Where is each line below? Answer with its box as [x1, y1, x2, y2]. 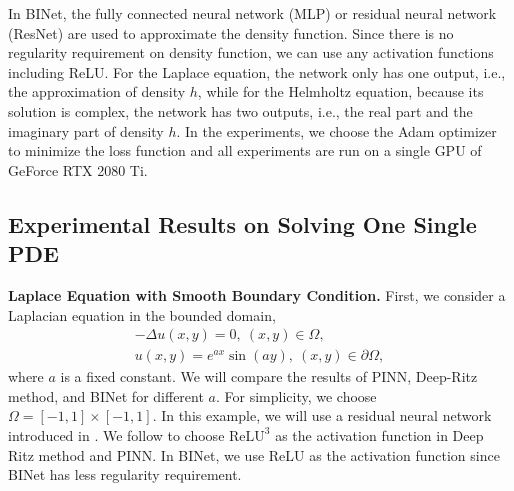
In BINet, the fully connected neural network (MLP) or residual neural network [8, 3, 497, 23]
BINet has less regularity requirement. [8, 464, 242, 485]
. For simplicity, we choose [215, 385, 377, 406]
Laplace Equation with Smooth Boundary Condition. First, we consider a [8, 284, 506, 305]
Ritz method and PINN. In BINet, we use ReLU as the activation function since [8, 444, 500, 465]
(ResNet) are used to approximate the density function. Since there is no [8, 22, 454, 43]
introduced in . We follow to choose [8, 424, 225, 445]
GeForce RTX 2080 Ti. [8, 159, 148, 180]
